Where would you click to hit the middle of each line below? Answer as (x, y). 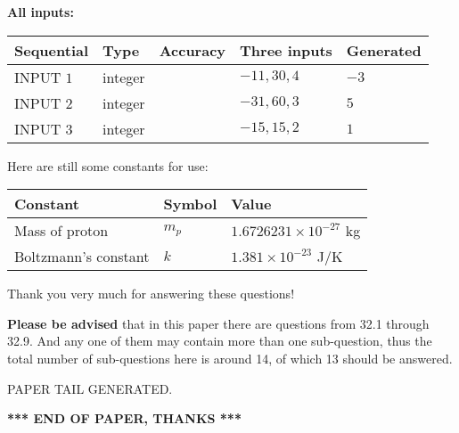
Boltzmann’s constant (82, 257)
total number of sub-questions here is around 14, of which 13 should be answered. (230, 358)
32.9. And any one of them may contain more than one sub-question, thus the (220, 341)
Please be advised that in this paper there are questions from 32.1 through (218, 323)
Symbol (190, 204)
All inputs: (41, 12)
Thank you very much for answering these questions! (151, 294)
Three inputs (286, 50)
